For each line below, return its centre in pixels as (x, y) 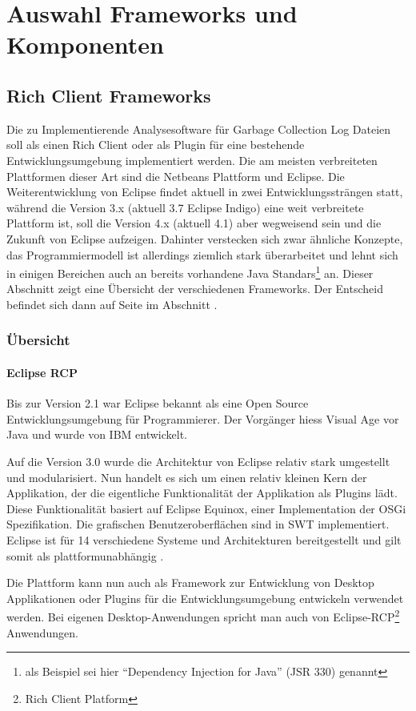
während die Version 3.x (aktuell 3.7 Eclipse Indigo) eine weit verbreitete (185, 207)
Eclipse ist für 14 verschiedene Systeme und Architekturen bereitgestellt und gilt (204, 539)
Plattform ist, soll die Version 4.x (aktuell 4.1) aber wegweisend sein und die (194, 223)
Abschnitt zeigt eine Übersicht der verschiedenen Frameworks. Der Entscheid (195, 289)
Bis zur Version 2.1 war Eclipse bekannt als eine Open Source (158, 403)
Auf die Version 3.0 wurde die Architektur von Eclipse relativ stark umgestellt (198, 461)
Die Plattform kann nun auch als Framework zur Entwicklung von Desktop (190, 582)
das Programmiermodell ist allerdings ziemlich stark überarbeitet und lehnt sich (202, 254)
